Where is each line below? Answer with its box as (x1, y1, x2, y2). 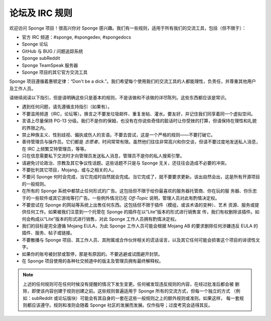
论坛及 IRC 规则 (9, 8, 73, 19)
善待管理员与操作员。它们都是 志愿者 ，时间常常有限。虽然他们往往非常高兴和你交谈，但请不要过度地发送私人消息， (22, 139, 260, 145)
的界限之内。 (22, 125, 49, 131)
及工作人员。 (9, 85, 36, 91)
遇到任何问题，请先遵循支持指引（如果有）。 (22, 104, 112, 110)
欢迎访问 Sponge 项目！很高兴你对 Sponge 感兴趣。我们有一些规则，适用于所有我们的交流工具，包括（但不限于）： (9, 25, 246, 31)
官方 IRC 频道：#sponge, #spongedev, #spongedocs (22, 34, 131, 40)
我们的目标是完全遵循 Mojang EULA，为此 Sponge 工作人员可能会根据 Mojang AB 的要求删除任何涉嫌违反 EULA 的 (22, 223, 258, 229)
